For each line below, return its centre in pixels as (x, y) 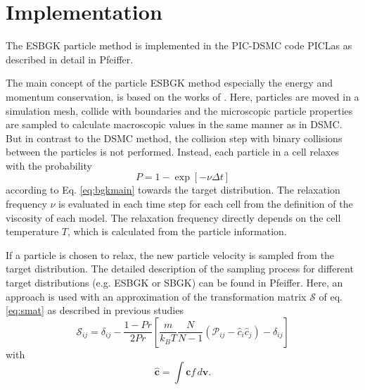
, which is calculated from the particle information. (177, 231)
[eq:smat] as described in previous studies (95, 310)
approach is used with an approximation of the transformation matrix (156, 296)
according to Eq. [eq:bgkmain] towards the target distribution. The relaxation (173, 190)
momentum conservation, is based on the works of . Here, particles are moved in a (182, 96)
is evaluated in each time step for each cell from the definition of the (206, 204)
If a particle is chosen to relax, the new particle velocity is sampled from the (170, 254)
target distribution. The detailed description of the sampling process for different (180, 269)
